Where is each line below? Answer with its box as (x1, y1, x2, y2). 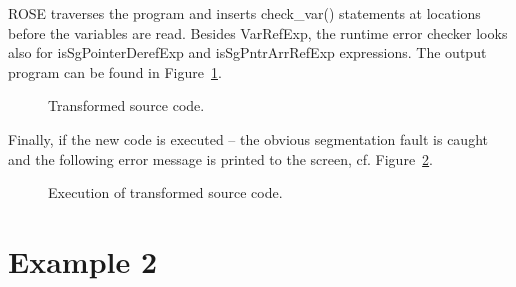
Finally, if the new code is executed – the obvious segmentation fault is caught (8, 128, 488, 149)
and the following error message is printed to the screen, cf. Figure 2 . (8, 148, 434, 169)
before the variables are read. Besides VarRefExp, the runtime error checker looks (8, 22, 508, 43)
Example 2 (8, 240, 158, 281)
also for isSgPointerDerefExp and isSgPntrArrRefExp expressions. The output (8, 42, 487, 63)
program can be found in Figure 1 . (8, 61, 222, 82)
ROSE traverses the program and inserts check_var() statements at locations (8, 3, 481, 23)
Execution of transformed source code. (48, 182, 283, 203)
